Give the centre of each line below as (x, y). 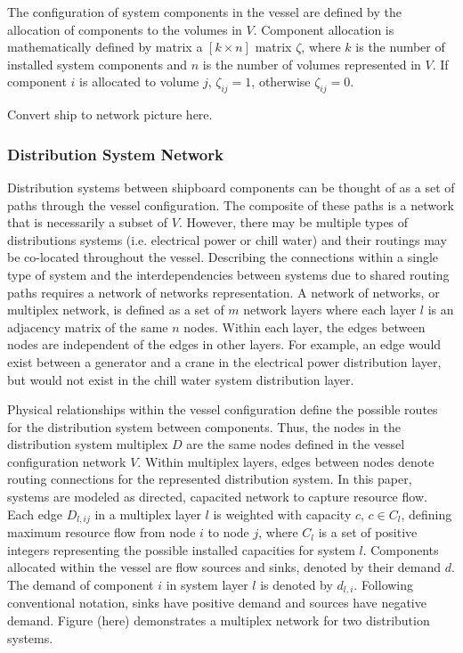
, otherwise (281, 82)
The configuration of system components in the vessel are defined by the (204, 12)
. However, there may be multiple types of (293, 222)
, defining (426, 514)
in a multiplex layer (148, 514)
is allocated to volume (139, 82)
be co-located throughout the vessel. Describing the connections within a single (223, 257)
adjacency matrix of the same (88, 326)
